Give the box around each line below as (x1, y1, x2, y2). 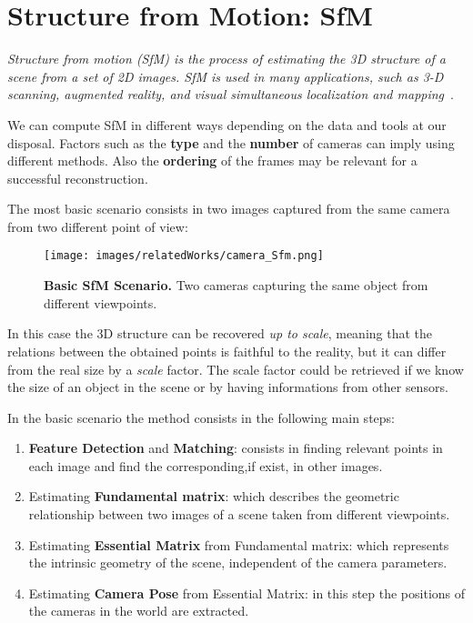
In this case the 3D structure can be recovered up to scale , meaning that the (7, 324, 433, 343)
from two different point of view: (7, 216, 188, 236)
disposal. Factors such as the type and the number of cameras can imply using (7, 133, 455, 152)
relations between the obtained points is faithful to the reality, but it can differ (7, 341, 447, 360)
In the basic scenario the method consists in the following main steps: (7, 407, 395, 427)
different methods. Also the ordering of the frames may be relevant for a (7, 151, 418, 170)
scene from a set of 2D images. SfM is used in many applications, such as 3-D (7, 66, 444, 85)
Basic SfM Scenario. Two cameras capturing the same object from (44, 276, 428, 295)
